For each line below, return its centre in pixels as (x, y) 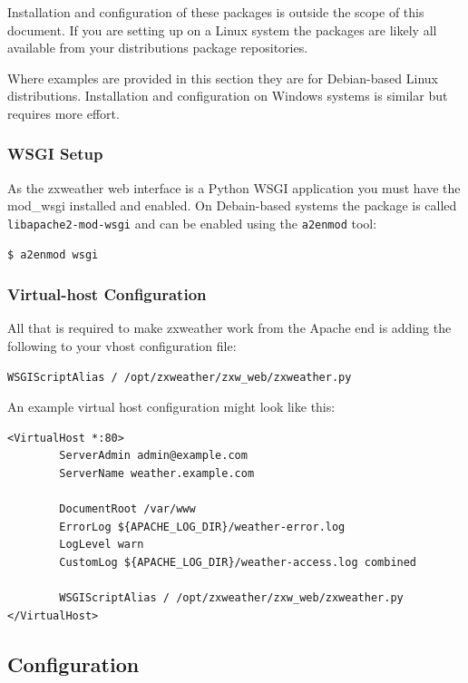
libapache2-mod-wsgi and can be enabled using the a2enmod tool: (192, 223)
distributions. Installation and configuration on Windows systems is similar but (228, 96)
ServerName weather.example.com (157, 473)
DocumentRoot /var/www (127, 509)
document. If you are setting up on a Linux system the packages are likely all (222, 29)
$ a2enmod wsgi (53, 254)
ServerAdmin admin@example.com (153, 456)
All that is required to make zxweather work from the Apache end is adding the (229, 328)
